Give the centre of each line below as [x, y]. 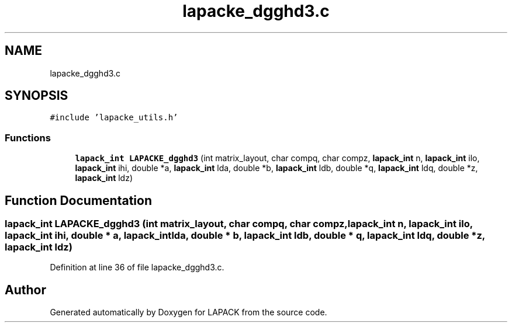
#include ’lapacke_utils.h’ [114, 118]
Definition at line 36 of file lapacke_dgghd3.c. [137, 267]
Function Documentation [78, 200]
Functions [28, 138]
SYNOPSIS [37, 96]
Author [25, 290]
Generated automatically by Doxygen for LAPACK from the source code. [188, 312]
